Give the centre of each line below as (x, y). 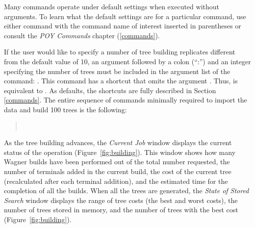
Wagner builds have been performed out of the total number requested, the (117, 162)
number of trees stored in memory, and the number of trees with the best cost (121, 210)
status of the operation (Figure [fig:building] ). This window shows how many (120, 152)
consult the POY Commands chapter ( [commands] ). (82, 35)
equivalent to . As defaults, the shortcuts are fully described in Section (110, 90)
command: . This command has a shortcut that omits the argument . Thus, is (121, 81)
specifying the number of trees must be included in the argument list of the (117, 71)
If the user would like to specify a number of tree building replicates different (120, 52)
